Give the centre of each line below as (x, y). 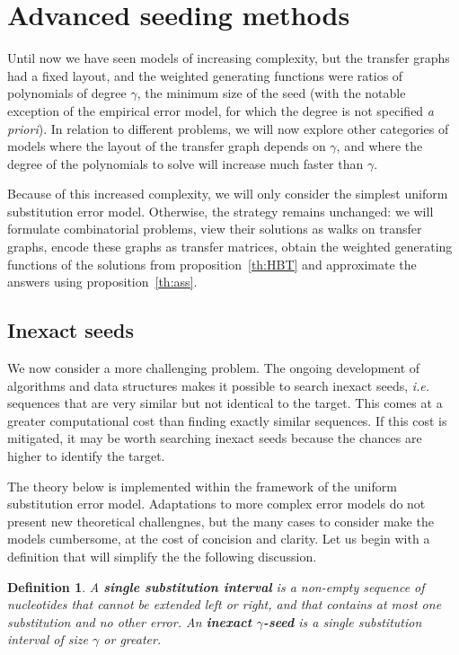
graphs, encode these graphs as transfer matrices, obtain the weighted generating (230, 247)
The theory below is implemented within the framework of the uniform (202, 486)
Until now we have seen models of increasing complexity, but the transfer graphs (229, 58)
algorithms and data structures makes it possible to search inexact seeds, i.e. (219, 385)
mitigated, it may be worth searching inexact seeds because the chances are (215, 438)
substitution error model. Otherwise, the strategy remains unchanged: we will (221, 211)
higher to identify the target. (86, 456)
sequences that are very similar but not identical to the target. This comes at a (225, 403)
